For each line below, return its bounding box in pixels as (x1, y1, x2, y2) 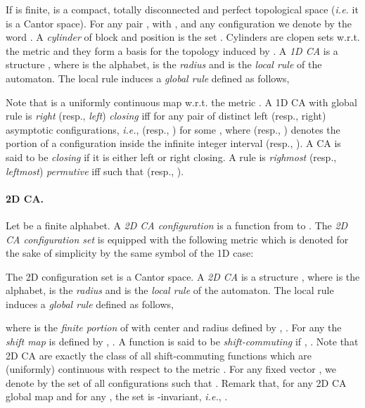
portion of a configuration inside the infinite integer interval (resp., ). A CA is (6, 136, 341, 151)
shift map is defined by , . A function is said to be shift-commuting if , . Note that (6, 334, 359, 349)
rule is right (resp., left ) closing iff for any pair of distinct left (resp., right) (6, 108, 326, 123)
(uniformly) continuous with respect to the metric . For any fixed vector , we (6, 362, 336, 376)
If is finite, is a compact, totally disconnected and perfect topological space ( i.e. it (6, 2, 359, 16)
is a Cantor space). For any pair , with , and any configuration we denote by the (6, 15, 352, 30)
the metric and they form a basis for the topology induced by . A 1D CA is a (6, 43, 338, 58)
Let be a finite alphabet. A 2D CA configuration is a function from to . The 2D (6, 217, 348, 232)
